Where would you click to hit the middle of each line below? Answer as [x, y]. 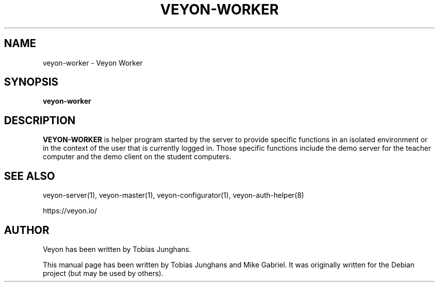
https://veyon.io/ [70, 211]
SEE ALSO [30, 176]
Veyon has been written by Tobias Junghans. [117, 249]
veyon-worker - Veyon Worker [93, 63]
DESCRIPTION [40, 120]
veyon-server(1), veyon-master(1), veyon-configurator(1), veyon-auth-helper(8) [173, 195]
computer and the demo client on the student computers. [137, 157]
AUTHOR [27, 230]
